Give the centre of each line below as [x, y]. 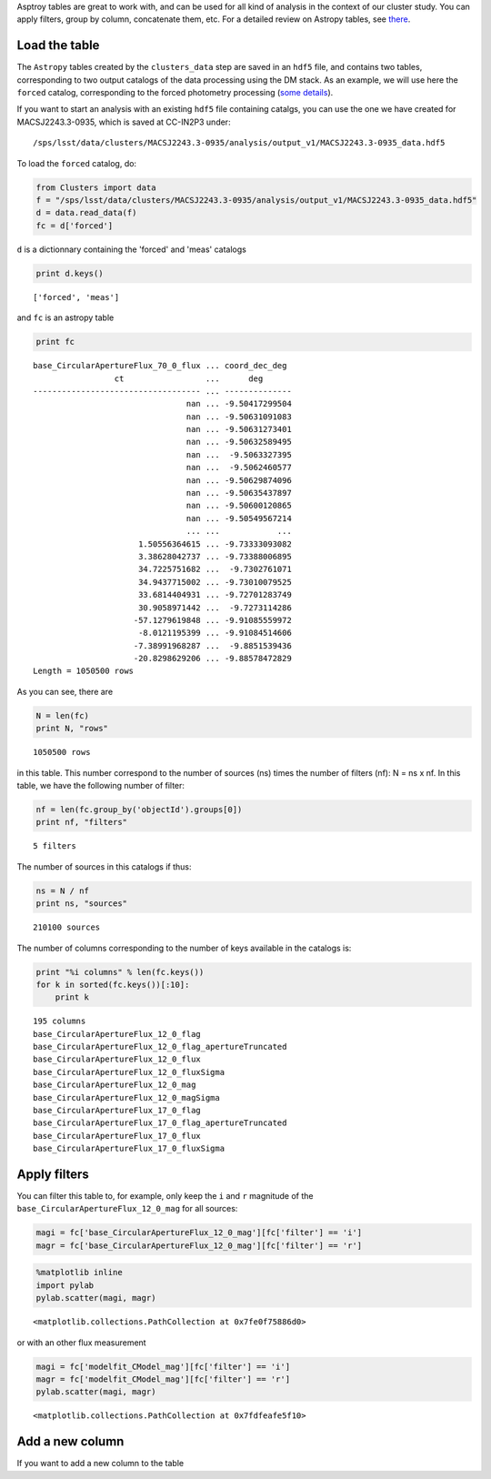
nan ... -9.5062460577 [239, 468]
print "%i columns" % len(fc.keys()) [120, 972]
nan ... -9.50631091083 [239, 417]
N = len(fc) [63, 715]
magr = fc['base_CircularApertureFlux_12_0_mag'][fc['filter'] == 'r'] [199, 1245]
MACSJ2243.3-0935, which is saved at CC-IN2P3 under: [124, 122]
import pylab [65, 1285]
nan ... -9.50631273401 [239, 429]
